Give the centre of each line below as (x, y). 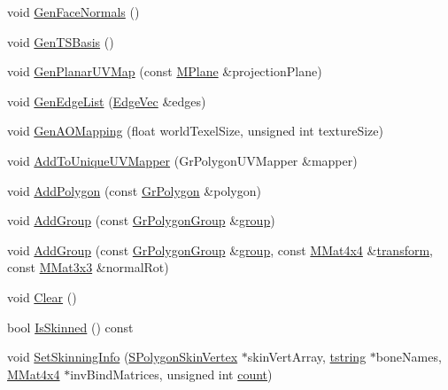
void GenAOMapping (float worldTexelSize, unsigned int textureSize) (195, 131)
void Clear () (42, 296)
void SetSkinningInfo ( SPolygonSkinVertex (123, 357)
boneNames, (409, 357)
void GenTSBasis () (61, 41)
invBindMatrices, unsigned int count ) (171, 374)
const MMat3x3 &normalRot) (88, 267)
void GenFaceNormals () (73, 12)
